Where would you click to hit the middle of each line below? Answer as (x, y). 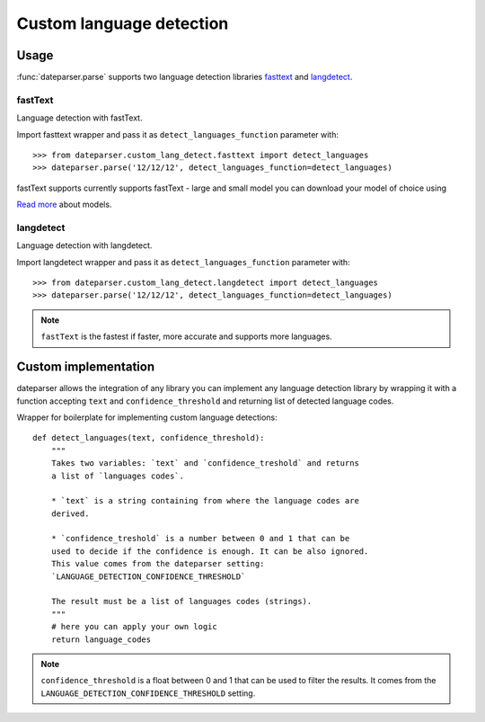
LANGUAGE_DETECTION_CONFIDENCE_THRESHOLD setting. (148, 693)
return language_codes (101, 639)
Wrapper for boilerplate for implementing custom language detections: (147, 417)
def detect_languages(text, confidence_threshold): (149, 438)
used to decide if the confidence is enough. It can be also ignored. (210, 551)
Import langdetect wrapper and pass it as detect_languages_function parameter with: (183, 262)
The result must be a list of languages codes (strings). (181, 602)
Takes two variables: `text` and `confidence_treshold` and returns (205, 464)
